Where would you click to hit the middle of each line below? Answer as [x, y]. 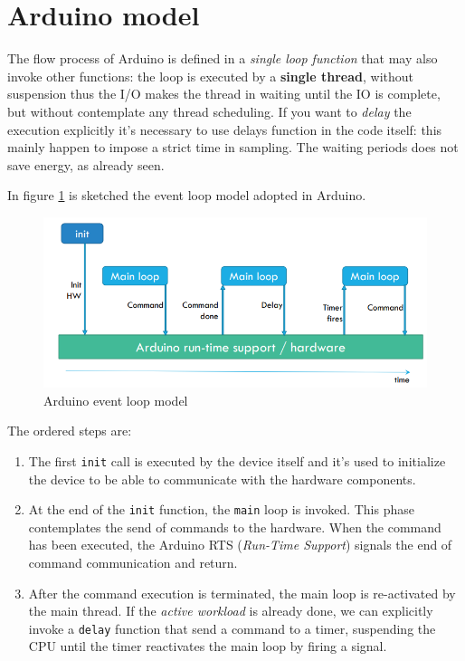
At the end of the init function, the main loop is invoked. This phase [221, 509]
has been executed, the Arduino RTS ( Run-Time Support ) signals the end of [240, 545]
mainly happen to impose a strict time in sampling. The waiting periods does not [233, 147]
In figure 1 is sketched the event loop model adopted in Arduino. [187, 195]
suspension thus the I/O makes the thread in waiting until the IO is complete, [224, 94]
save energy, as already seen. [86, 164]
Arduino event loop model [116, 400]
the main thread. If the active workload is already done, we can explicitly [231, 611]
